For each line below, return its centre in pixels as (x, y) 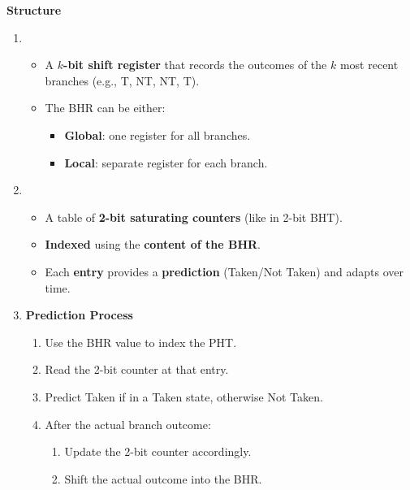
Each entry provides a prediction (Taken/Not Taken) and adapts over (224, 271)
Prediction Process (79, 315)
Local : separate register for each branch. (166, 162)
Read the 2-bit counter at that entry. (137, 369)
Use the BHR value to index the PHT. (141, 342)
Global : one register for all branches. (158, 134)
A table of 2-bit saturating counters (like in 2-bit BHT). (194, 217)
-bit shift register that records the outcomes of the (195, 65)
